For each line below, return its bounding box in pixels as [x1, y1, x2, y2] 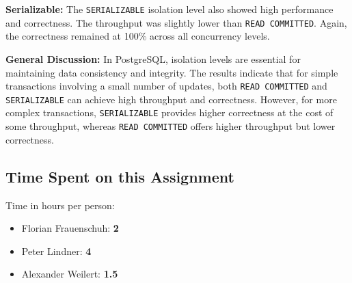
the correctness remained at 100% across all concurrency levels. [5, 29, 270, 43]
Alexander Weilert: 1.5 [21, 267, 118, 281]
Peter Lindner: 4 [21, 243, 92, 258]
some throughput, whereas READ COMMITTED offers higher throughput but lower [5, 119, 336, 133]
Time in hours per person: [5, 198, 115, 212]
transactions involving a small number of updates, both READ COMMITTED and [5, 79, 327, 93]
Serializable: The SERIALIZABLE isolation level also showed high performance [5, 2, 334, 16]
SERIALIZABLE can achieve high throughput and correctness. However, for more [5, 92, 337, 106]
